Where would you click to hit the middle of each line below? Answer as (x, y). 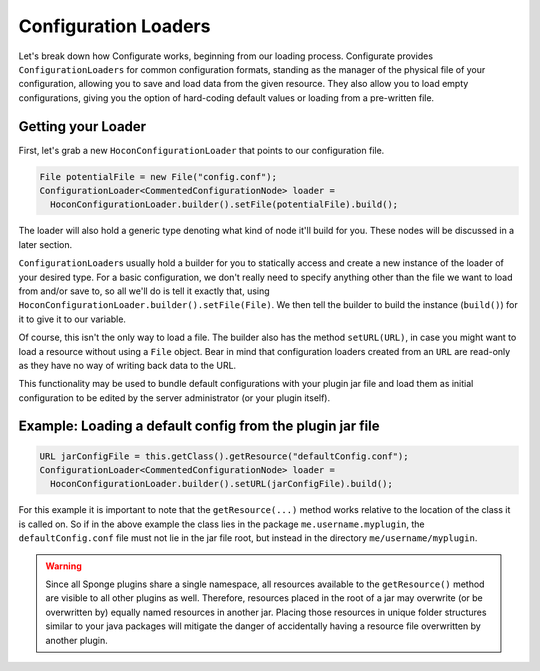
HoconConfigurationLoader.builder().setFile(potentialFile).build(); (224, 204)
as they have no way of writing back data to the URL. (127, 365)
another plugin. (77, 640)
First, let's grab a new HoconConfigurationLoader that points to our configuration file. (201, 150)
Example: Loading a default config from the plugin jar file (199, 426)
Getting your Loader (82, 126)
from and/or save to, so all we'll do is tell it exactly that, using (144, 291)
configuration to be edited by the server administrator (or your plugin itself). (174, 397)
